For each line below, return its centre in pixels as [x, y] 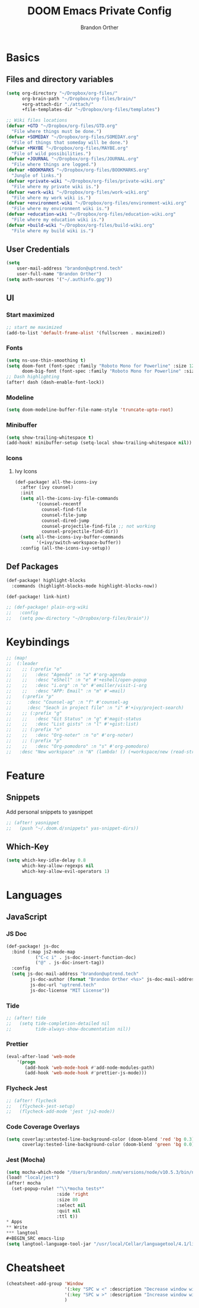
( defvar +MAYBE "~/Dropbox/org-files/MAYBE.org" [67, 148]
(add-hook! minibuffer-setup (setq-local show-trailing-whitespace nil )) [99, 443]
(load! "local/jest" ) [33, 1178]
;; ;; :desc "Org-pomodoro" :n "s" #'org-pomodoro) [78, 746]
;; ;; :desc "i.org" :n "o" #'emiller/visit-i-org [76, 686]
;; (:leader [22, 663]
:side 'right [73, 1195]
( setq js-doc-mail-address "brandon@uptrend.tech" [75, 974]
